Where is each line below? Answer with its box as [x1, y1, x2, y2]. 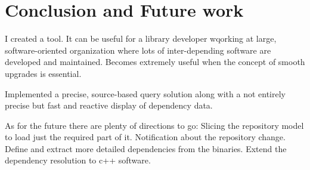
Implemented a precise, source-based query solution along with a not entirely [5, 87, 286, 100]
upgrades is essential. [5, 67, 82, 79]
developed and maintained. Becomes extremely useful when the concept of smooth [5, 55, 305, 68]
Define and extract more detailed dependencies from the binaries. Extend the [5, 142, 287, 154]
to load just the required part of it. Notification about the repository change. [5, 131, 286, 143]
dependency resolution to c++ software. [5, 154, 151, 166]
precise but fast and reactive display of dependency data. [5, 99, 213, 112]
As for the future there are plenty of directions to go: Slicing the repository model [5, 119, 304, 131]
